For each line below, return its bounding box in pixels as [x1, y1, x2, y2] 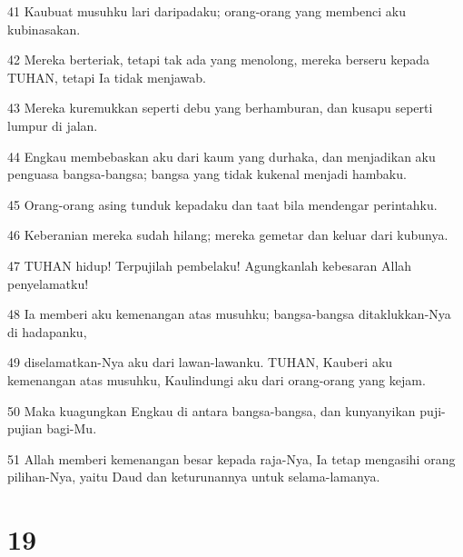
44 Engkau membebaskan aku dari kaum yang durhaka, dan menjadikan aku [7, 146, 436, 165]
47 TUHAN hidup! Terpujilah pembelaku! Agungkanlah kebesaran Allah [7, 255, 412, 274]
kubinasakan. [7, 19, 81, 38]
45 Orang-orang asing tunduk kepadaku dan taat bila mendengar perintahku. [7, 194, 438, 214]
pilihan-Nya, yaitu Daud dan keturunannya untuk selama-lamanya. [7, 467, 380, 486]
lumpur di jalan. [7, 115, 98, 134]
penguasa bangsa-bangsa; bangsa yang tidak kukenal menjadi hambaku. [7, 164, 407, 184]
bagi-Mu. [46, 419, 97, 438]
